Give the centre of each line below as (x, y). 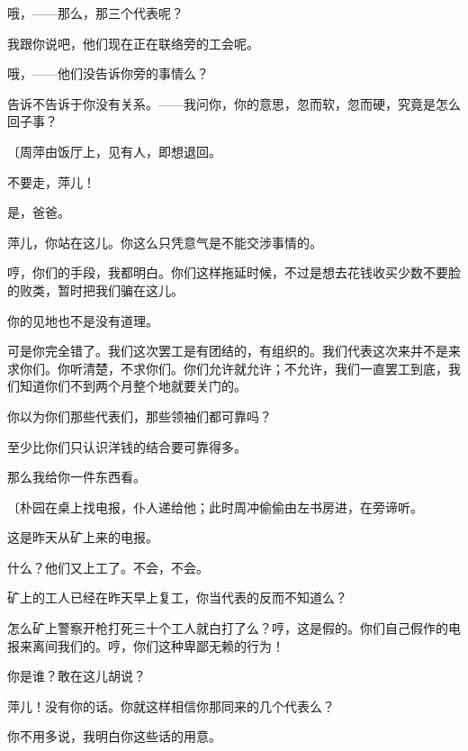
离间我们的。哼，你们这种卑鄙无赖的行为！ (158, 645)
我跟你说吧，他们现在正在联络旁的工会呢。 (133, 43)
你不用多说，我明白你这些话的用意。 (114, 736)
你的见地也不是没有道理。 (83, 320)
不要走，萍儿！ (51, 181)
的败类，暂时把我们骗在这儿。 (95, 290)
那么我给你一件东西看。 (76, 477)
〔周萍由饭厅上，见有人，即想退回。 (114, 151)
